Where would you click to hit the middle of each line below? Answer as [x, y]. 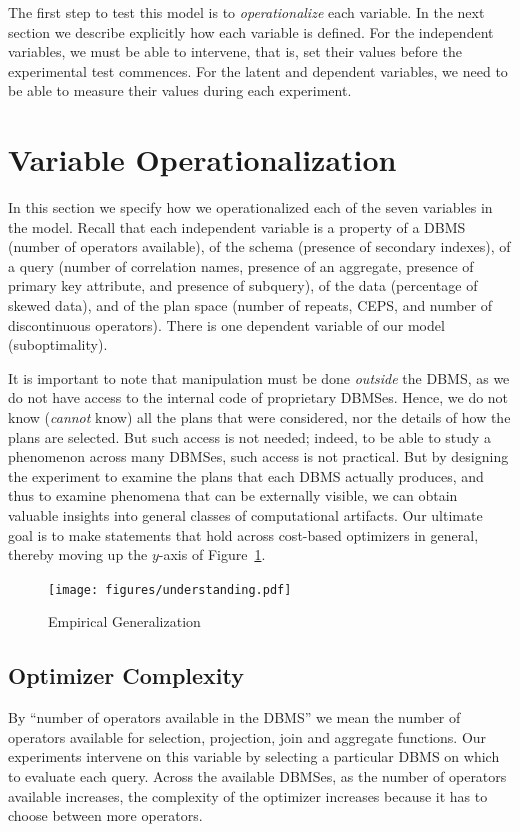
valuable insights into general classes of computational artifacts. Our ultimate [245, 515]
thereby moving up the [78, 554]
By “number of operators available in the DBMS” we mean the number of [234, 717]
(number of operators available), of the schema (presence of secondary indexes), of [259, 246]
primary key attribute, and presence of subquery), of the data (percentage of [243, 285]
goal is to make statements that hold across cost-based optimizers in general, [243, 534]
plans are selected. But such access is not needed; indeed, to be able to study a [249, 436]
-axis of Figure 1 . [212, 554]
